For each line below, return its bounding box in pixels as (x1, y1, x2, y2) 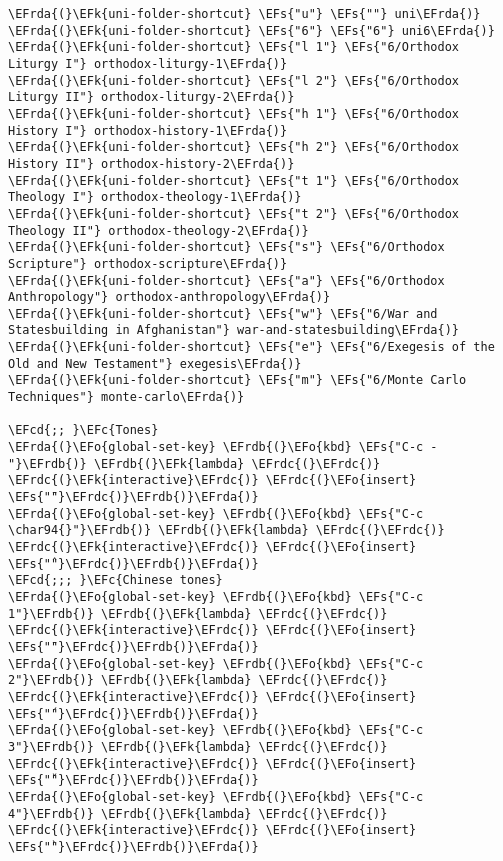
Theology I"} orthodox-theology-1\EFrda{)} (8, 190, 302, 205)
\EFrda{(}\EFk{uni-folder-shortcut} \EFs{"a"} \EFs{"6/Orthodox (8, 273, 445, 288)
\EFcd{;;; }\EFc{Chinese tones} (8, 573, 223, 588)
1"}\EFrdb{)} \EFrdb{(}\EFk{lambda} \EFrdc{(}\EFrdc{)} (8, 606, 388, 621)
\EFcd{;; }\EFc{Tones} (8, 423, 159, 438)
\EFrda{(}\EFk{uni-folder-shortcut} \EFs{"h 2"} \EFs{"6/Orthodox (8, 140, 460, 155)
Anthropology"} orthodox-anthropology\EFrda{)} (8, 290, 331, 305)
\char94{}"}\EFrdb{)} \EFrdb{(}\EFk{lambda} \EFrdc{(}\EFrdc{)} (8, 523, 445, 538)
